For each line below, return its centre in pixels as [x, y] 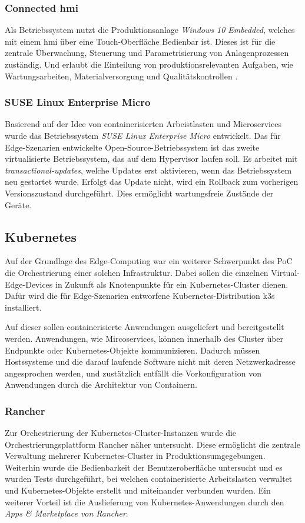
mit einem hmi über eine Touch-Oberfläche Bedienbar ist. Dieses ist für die [140, 41]
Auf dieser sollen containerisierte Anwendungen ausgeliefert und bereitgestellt [145, 327]
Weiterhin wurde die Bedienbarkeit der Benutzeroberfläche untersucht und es [144, 467]
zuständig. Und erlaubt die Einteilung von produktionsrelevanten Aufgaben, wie [149, 64]
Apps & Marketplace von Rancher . [67, 513]
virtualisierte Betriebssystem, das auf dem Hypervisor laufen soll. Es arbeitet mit [151, 159]
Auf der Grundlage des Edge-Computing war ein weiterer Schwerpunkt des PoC [149, 261]
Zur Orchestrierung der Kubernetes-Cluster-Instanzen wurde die [121, 433]
